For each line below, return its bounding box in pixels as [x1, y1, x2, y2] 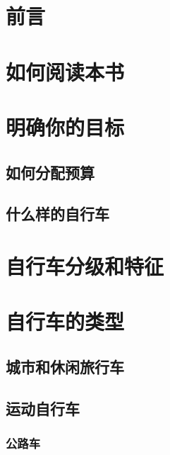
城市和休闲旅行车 [6, 355, 124, 377]
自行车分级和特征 [6, 251, 164, 280]
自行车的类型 [6, 307, 125, 336]
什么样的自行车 [6, 203, 109, 225]
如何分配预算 [6, 161, 95, 183]
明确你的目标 [6, 112, 125, 141]
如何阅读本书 [6, 57, 125, 86]
